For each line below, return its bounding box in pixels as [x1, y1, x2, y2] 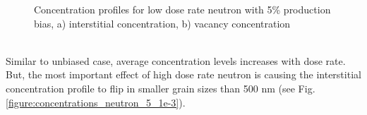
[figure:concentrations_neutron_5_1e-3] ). [6, 95, 186, 109]
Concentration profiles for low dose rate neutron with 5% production [34, 2, 331, 16]
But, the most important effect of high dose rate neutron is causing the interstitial [6, 67, 361, 82]
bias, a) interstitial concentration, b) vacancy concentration [34, 16, 291, 30]
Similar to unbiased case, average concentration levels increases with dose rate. [6, 53, 346, 68]
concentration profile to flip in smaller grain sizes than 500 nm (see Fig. [6, 80, 315, 95]
